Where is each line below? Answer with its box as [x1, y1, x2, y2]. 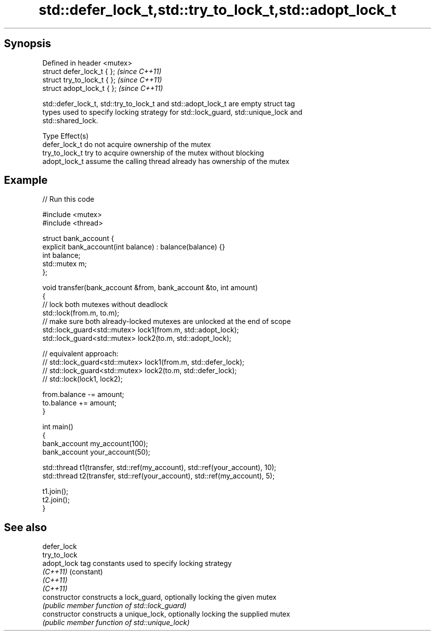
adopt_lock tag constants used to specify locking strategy [42, 559, 232, 568]
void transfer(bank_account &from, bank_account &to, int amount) [42, 283, 258, 292]
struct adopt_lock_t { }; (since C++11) [42, 83, 163, 92]
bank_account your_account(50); [42, 448, 150, 457]
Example [4, 174, 48, 187]
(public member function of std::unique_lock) [42, 618, 190, 627]
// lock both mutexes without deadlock [42, 300, 168, 309]
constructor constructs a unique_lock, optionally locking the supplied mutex [42, 610, 290, 619]
